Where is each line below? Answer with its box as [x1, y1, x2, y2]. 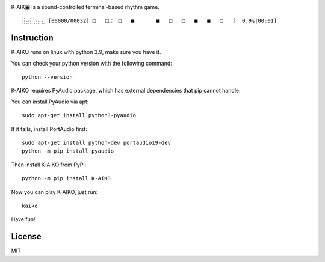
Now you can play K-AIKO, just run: [11, 188, 98, 195]
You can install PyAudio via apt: [11, 98, 89, 105]
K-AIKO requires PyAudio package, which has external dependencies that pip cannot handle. [11, 87, 241, 94]
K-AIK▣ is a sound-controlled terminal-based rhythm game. [11, 4, 159, 10]
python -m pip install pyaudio [22, 148, 114, 154]
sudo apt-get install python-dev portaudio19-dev [22, 139, 172, 147]
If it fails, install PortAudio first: [11, 125, 87, 132]
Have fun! [11, 216, 36, 223]
